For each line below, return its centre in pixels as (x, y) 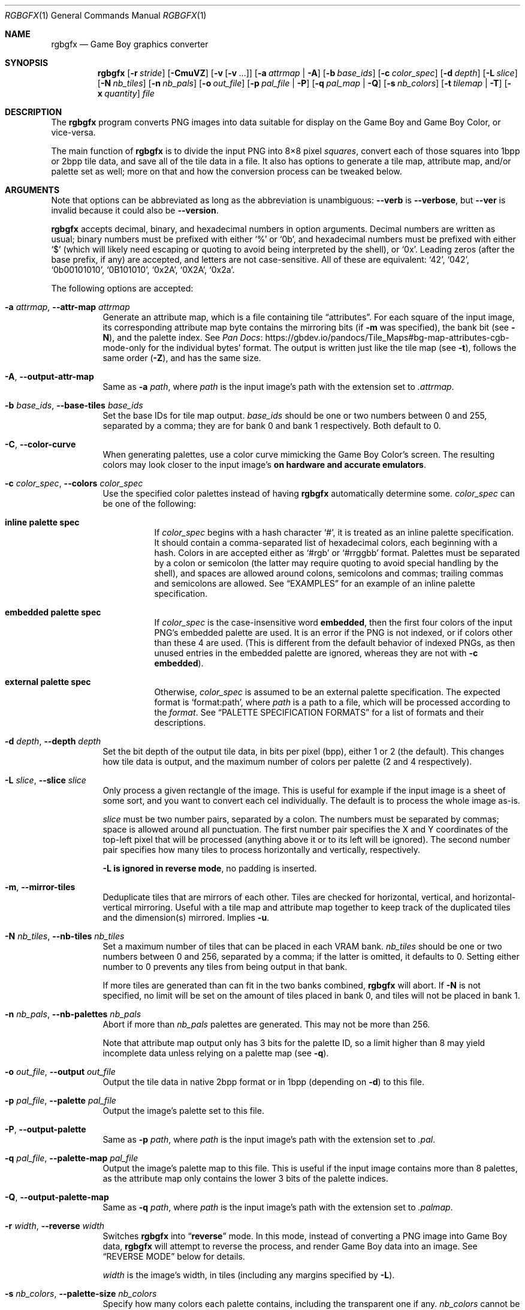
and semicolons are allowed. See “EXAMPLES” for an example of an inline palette (315, 583)
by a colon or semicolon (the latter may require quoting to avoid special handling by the (326, 563)
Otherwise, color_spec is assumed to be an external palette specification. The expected (327, 692)
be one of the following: (150, 504)
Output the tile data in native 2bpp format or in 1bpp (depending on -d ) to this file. (264, 1082)
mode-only (124, 348)
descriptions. (180, 722)
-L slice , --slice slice (46, 780)
